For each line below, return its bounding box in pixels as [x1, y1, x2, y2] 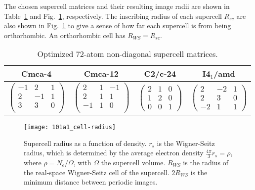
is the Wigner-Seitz [157, 138, 215, 148]
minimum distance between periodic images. [24, 177, 158, 187]
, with [73, 157, 91, 168]
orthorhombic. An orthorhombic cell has [4, 30, 126, 40]
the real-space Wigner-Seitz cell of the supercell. [24, 167, 170, 177]
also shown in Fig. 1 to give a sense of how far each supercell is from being [4, 20, 231, 31]
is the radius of [183, 157, 228, 168]
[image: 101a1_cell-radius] [24, 123, 116, 131]
